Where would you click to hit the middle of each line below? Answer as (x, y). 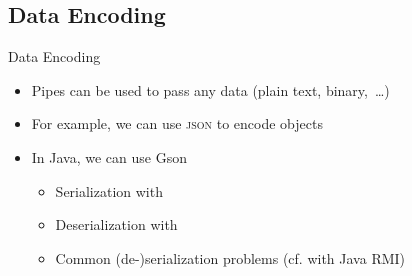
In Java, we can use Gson (109, 156)
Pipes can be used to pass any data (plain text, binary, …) (210, 89)
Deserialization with (116, 224)
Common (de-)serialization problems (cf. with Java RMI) (230, 257)
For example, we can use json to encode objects (177, 123)
